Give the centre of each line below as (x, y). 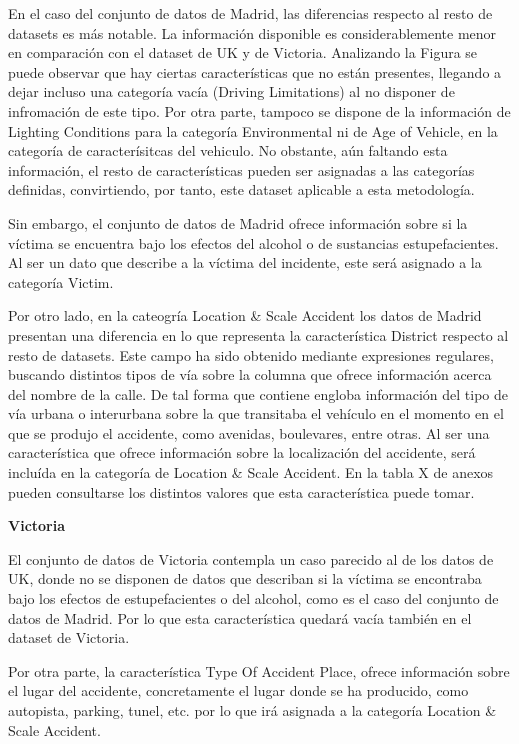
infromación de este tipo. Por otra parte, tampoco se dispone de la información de (259, 110)
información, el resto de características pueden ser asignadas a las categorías (241, 169)
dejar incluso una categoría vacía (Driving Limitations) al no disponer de (231, 91)
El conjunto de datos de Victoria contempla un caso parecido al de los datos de (251, 558)
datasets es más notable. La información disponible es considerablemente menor (252, 32)
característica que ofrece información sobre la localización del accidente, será (242, 452)
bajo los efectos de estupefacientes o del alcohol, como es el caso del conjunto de (253, 598)
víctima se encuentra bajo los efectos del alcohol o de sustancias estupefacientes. (253, 242)
